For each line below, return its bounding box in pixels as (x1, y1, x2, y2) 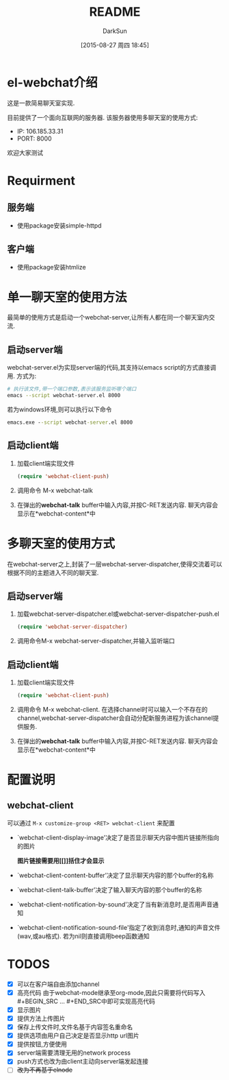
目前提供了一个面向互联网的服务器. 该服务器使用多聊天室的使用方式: (7, 113, 198, 121)
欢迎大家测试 (7, 148, 43, 156)
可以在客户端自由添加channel (16, 980, 100, 988)
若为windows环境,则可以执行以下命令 (7, 405, 112, 413)
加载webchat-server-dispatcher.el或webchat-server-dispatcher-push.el (16, 610, 220, 618)
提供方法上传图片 (16, 1014, 66, 1022)
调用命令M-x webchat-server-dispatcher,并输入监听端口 (16, 637, 176, 645)
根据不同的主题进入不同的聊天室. (7, 568, 99, 577)
